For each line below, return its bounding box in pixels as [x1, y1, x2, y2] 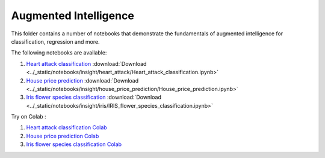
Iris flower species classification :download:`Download [26, 93, 162, 101]
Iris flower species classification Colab [26, 141, 122, 148]
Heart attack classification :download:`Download [26, 60, 147, 67]
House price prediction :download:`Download [26, 77, 139, 84]
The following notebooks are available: [11, 49, 107, 56]
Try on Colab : [11, 113, 46, 120]
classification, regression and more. [11, 38, 100, 45]
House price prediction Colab [26, 132, 99, 139]
